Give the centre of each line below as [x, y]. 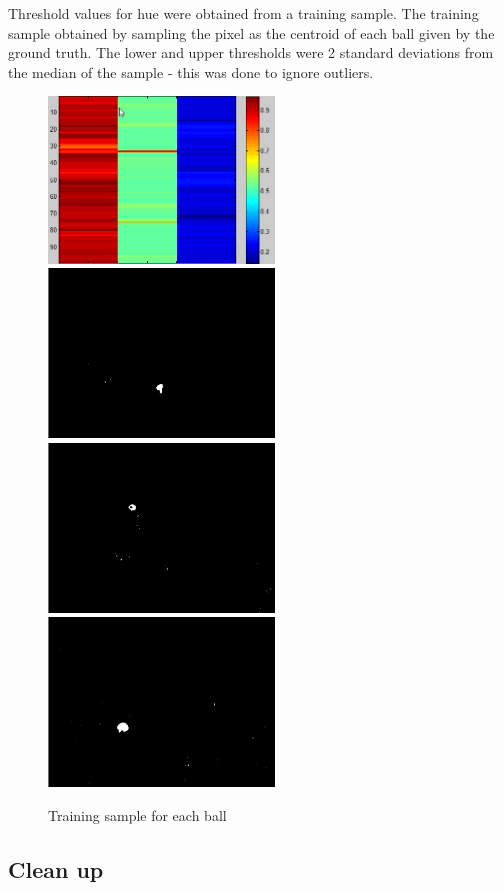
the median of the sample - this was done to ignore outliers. [191, 71]
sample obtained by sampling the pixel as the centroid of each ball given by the [251, 32]
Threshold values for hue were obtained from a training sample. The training [243, 13]
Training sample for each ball [137, 814]
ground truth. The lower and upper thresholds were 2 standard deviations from [251, 52]
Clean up [56, 868]
